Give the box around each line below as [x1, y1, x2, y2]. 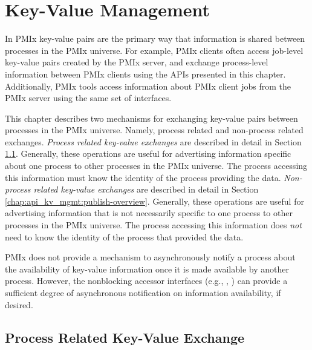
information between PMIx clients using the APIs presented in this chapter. [5, 67, 286, 80]
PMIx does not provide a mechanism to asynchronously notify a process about [5, 251, 296, 263]
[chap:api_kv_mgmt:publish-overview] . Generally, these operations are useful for [5, 194, 304, 207]
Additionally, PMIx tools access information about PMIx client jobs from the [5, 79, 291, 92]
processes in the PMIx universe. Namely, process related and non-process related [5, 124, 304, 136]
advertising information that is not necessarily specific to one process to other [5, 206, 293, 219]
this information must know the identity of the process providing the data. [5, 171, 281, 183]
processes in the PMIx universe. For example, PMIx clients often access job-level [5, 44, 304, 56]
